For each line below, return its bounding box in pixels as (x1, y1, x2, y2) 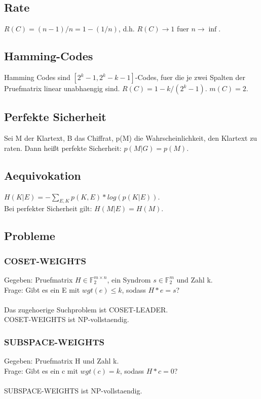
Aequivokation (4, 167, 81, 183)
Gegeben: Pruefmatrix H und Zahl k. (4, 355, 119, 366)
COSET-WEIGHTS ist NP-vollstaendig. (4, 314, 129, 325)
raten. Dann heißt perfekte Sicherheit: (4, 142, 122, 153)
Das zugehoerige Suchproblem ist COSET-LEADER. (4, 304, 168, 314)
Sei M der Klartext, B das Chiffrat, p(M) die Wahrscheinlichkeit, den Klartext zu (4, 133, 257, 143)
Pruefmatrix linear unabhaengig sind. (4, 83, 120, 93)
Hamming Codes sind (4, 72, 70, 82)
